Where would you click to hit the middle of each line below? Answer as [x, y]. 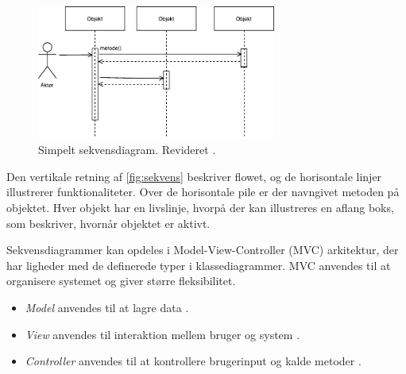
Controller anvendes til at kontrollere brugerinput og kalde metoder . [193, 361]
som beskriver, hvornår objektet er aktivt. [108, 223]
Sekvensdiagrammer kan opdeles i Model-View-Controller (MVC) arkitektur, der [203, 250]
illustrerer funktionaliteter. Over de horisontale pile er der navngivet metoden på [203, 192]
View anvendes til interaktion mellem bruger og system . [162, 334]
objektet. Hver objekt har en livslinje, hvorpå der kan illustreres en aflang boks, [200, 207]
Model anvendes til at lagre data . [107, 307]
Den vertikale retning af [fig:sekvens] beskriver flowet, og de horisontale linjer [194, 176]
